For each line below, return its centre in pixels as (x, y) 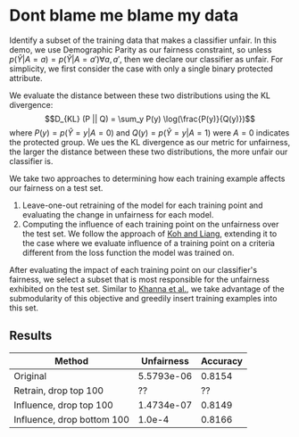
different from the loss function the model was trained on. (128, 252)
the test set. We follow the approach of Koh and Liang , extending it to (149, 234)
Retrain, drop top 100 (59, 391)
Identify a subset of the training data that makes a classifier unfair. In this (143, 40)
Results (31, 336)
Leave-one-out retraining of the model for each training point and (142, 205)
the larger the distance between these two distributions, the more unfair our (149, 152)
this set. (24, 308)
